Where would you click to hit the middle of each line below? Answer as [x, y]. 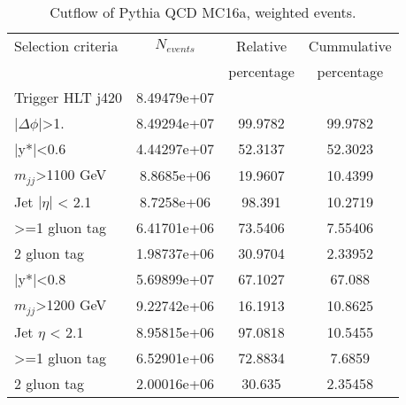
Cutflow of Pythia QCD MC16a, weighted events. [203, 12]
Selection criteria [66, 46]
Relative [261, 46]
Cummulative [350, 46]
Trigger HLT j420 [69, 97]
